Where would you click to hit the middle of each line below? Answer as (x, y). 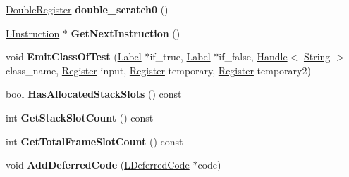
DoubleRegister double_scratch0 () (87, 9)
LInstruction (33, 33)
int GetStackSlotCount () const (80, 117)
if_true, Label (180, 57)
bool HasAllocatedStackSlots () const (94, 94)
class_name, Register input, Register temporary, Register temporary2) (158, 70)
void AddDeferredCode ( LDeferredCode (98, 165)
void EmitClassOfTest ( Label (74, 57)
